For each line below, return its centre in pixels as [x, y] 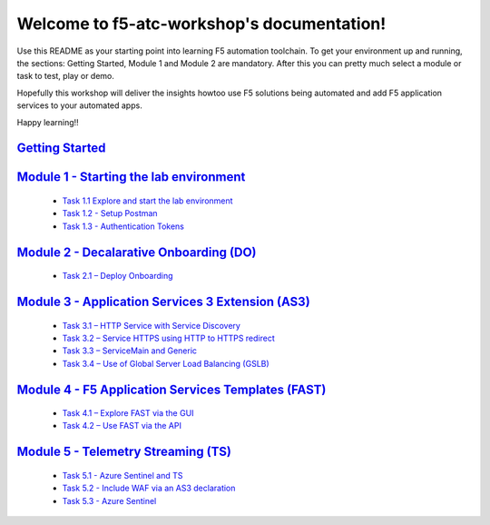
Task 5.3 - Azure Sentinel [109, 500]
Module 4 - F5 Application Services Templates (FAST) [171, 389]
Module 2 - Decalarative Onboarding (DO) [137, 252]
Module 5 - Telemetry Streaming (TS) [124, 452]
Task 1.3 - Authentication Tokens [123, 226]
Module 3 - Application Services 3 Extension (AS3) [163, 301]
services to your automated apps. [79, 105]
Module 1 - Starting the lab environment [131, 177]
